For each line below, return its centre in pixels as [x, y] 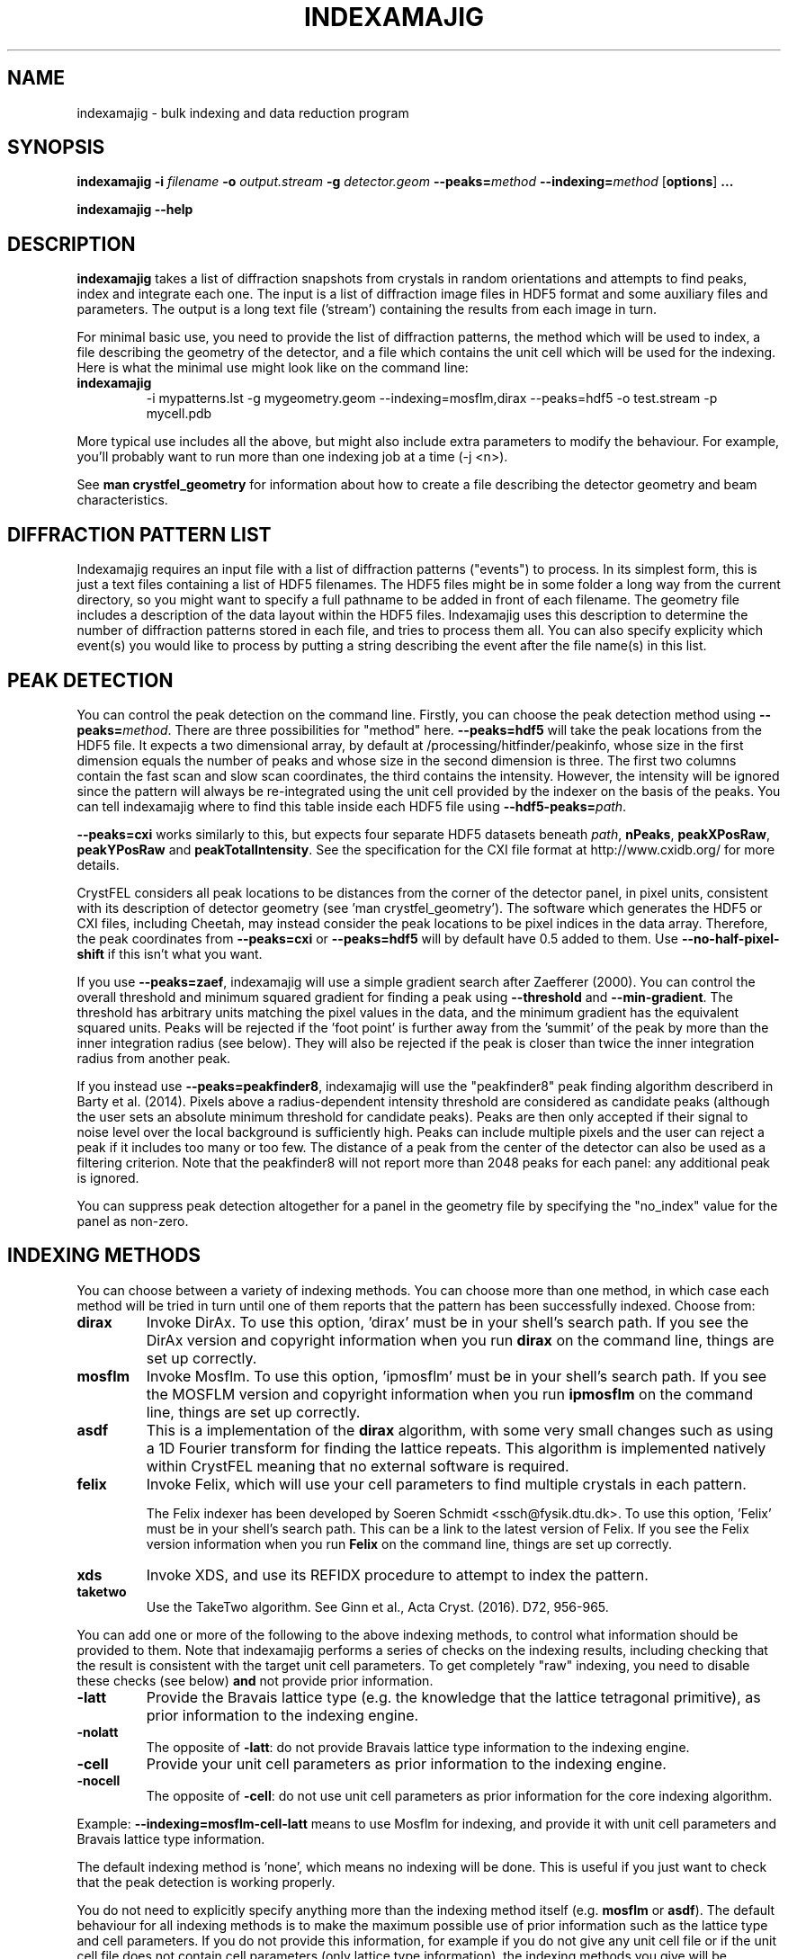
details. [98, 864]
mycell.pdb [179, 414]
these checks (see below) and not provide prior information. [255, 1680]
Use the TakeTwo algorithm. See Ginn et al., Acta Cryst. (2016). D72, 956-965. [377, 1606]
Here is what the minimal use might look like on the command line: [273, 368]
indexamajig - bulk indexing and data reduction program [243, 112]
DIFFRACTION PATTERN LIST [139, 534]
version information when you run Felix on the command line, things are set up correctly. [409, 1543]
